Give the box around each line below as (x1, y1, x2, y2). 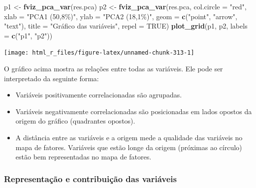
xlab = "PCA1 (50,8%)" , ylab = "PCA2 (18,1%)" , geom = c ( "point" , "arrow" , (4, 11, 237, 21)
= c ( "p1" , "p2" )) (4, 30, 53, 40)
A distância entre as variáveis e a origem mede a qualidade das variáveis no (15, 132, 243, 142)
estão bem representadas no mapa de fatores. (15, 152, 152, 162)
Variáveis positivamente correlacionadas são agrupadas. (15, 90, 182, 100)
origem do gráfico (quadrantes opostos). (15, 116, 135, 126)
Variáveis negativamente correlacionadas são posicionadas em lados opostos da (15, 106, 252, 116)
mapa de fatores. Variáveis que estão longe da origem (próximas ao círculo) (15, 142, 242, 152)
